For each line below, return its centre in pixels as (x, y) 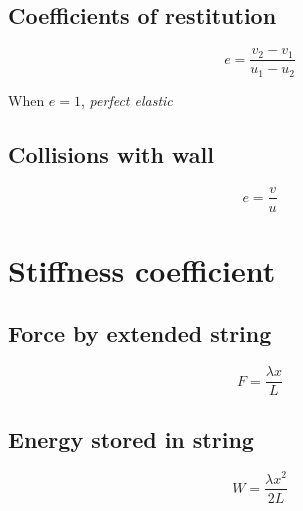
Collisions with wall (111, 153)
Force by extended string (140, 333)
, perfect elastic (127, 99)
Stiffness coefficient (142, 269)
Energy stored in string (131, 438)
